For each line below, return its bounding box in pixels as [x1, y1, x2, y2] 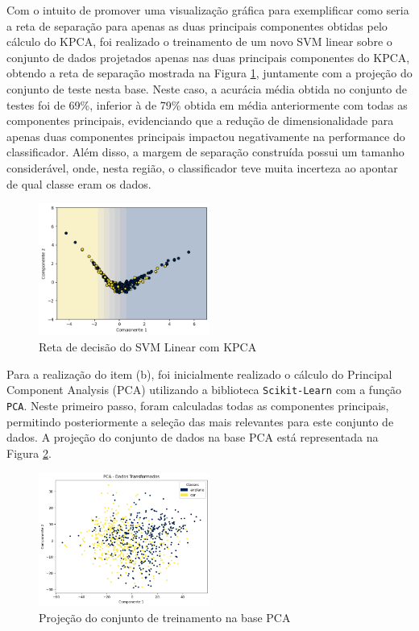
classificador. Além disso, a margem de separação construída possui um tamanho [6, 143, 404, 160]
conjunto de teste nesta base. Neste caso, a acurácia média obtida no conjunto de [6, 80, 407, 97]
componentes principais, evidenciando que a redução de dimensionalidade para [6, 112, 394, 129]
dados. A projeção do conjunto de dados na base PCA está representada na [6, 429, 379, 446]
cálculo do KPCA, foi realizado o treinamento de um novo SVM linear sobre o [6, 33, 392, 50]
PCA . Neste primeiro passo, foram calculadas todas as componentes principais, [6, 396, 389, 413]
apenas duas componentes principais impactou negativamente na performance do [6, 127, 405, 144]
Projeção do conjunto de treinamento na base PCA [39, 609, 291, 626]
